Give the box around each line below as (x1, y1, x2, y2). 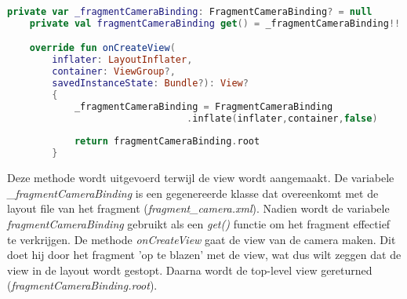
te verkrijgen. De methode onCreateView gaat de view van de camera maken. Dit (7, 231, 396, 247)
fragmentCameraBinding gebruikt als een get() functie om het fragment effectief (7, 215, 391, 232)
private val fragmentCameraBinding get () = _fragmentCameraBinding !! (29, 17, 401, 29)
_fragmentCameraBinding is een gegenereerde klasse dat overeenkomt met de (7, 184, 379, 201)
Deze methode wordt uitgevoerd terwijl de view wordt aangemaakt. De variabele (7, 170, 394, 186)
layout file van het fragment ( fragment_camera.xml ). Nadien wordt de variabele (7, 200, 390, 217)
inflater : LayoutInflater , (52, 54, 193, 66)
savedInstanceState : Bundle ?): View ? (52, 78, 249, 89)
